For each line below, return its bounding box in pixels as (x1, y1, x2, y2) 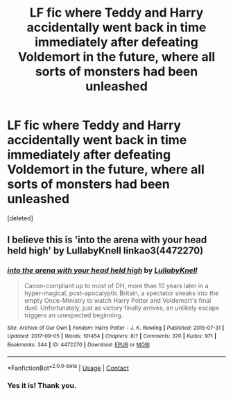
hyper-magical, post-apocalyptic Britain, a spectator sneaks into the (24, 289, 219, 297)
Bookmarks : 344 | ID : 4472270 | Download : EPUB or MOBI (7, 341, 150, 348)
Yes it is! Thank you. (7, 381, 77, 391)
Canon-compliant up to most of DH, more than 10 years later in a (24, 281, 209, 290)
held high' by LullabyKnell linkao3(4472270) (7, 245, 204, 257)
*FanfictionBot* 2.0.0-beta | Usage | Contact (7, 362, 130, 372)
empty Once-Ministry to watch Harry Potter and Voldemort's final (24, 296, 212, 304)
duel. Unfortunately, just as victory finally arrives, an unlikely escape (24, 303, 220, 312)
